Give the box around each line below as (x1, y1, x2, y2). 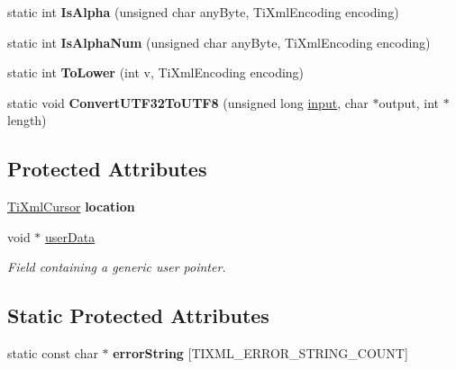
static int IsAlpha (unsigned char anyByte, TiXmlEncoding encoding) (7, 3, 399, 21)
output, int (378, 93, 439, 112)
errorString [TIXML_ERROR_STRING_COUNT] (113, 344, 408, 363)
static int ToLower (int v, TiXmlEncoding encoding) (7, 63, 305, 82)
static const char (7, 344, 98, 363)
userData (45, 227, 96, 246)
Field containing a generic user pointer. (7, 257, 226, 276)
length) (7, 111, 47, 130)
